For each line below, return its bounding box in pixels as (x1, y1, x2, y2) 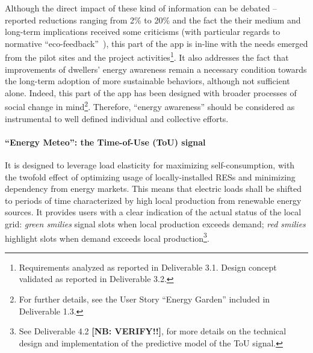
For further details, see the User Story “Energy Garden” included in (19, 293, 270, 305)
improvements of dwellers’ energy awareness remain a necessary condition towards (5, 63, 307, 75)
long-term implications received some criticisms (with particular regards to (5, 25, 280, 38)
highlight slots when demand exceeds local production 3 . (5, 230, 209, 244)
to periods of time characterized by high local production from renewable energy (5, 194, 302, 206)
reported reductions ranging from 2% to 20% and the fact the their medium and (5, 13, 301, 26)
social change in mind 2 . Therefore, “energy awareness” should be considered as (5, 99, 295, 113)
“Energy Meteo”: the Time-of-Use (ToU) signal (5, 135, 206, 148)
